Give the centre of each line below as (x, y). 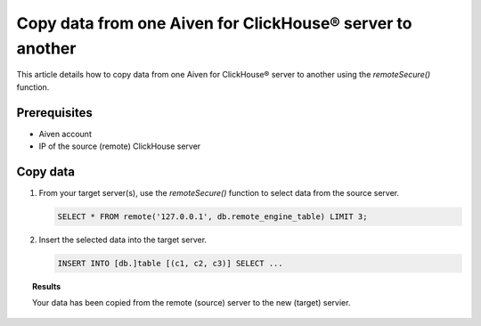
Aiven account (65, 134)
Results (47, 286)
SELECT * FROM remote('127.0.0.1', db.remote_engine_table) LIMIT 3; (212, 216)
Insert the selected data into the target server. (123, 240)
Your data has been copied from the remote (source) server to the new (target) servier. (192, 303)
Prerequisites (54, 113)
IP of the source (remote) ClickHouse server (120, 146)
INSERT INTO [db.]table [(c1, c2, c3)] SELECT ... (171, 263)
